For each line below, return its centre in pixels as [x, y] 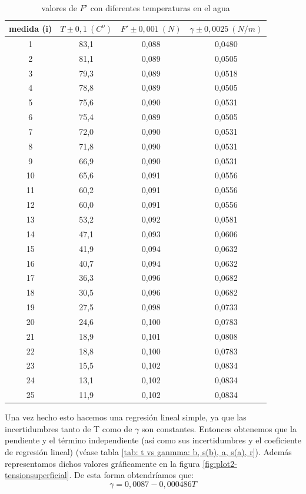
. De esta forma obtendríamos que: [132, 475]
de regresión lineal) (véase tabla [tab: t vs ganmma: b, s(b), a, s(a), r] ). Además [148, 451]
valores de [59, 8]
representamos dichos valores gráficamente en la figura [102, 463]
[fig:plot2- [220, 463]
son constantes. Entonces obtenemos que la [219, 428]
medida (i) [31, 28]
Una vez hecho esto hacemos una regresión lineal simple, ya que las [126, 417]
